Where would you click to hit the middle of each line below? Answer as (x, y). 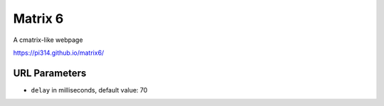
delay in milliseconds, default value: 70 (89, 90)
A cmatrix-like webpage (48, 40)
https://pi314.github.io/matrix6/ (59, 53)
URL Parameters (50, 73)
